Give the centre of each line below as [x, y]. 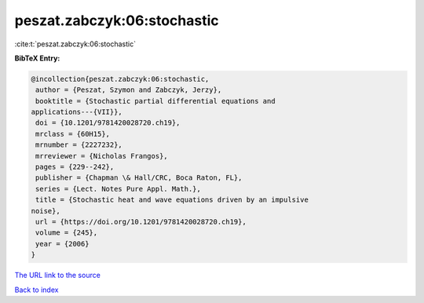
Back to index [37, 290]
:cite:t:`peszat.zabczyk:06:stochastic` [75, 44]
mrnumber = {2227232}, [79, 145]
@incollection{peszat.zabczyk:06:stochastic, [120, 79]
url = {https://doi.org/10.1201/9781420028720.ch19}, [141, 222]
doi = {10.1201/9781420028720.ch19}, [108, 123]
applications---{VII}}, [77, 112]
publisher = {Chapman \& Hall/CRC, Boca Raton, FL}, [139, 178]
